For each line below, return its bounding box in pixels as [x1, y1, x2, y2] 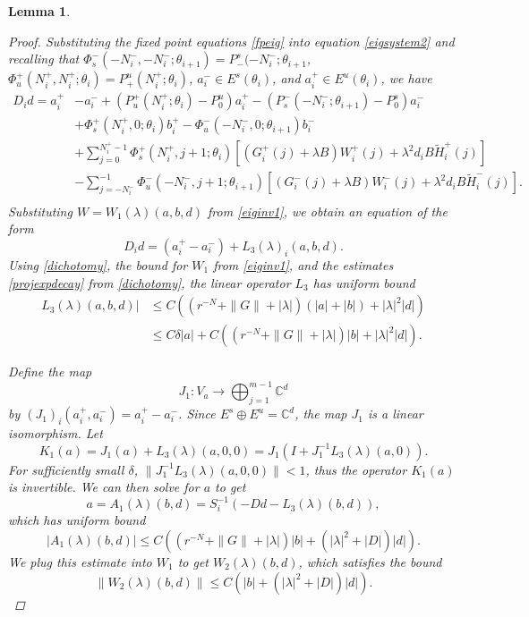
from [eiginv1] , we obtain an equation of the [208, 201, 448, 220]
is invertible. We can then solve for [8, 478, 200, 496]
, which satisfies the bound [298, 552, 442, 571]
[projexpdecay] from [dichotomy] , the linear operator [8, 273, 291, 292]
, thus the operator [305, 460, 407, 478]
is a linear [367, 404, 423, 423]
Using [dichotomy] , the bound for [8, 255, 188, 274]
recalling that [8, 49, 80, 68]
